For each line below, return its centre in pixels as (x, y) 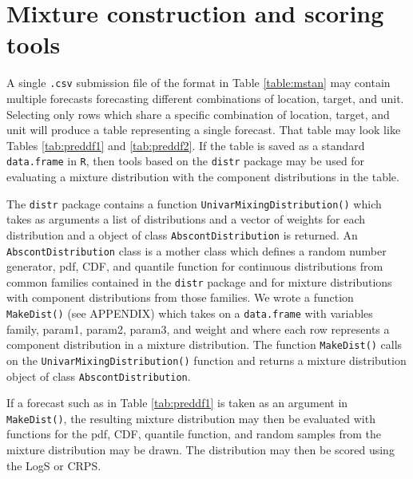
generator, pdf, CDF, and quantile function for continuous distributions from (195, 266)
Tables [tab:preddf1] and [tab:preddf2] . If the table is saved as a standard (186, 145)
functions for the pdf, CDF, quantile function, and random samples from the (194, 434)
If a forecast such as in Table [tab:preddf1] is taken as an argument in (177, 403)
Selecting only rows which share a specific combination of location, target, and (198, 114)
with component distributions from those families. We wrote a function (180, 297)
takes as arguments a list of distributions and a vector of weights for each (186, 219)
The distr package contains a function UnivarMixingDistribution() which (194, 203)
